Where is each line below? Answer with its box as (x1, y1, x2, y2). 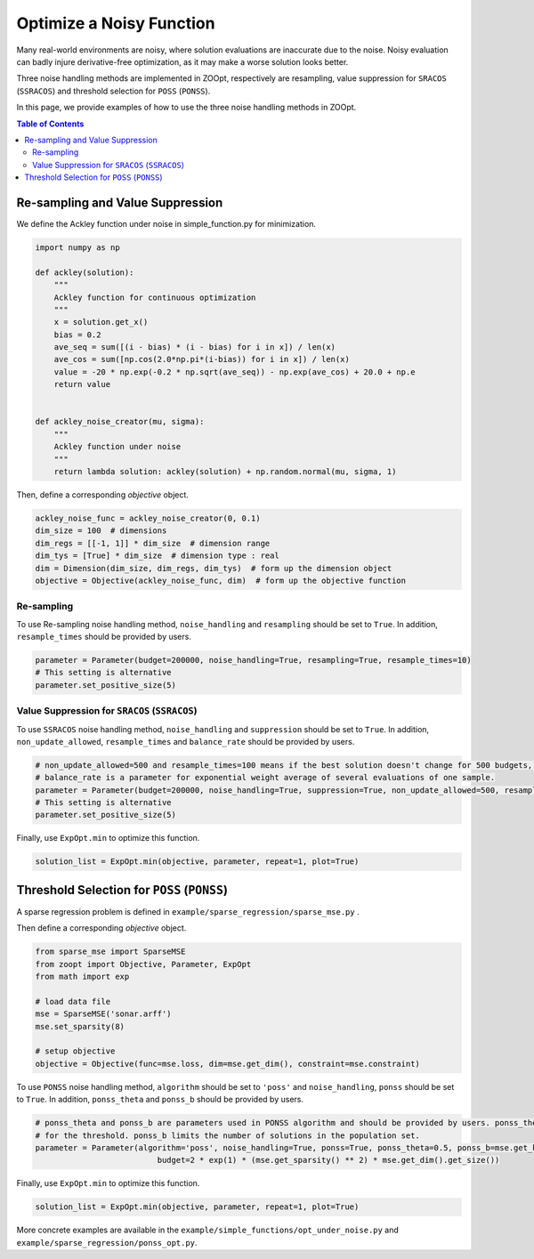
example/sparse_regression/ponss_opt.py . (16, 1237, 198, 1247)
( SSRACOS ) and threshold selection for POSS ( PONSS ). (16, 85, 211, 96)
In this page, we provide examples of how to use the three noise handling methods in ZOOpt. (16, 102, 357, 113)
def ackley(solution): (35, 267, 134, 278)
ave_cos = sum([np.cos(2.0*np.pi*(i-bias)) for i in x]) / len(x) (53, 354, 351, 365)
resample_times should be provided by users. (16, 632, 191, 642)
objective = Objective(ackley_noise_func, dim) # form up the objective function (35, 575, 407, 585)
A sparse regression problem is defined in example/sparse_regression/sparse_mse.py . (16, 906, 360, 916)
